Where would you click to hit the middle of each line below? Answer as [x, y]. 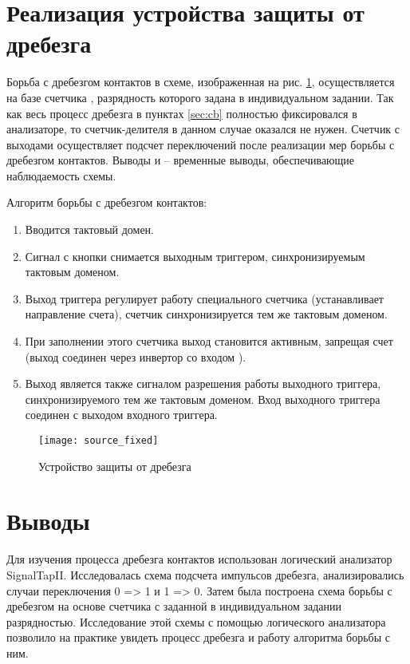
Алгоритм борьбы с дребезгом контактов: [107, 202]
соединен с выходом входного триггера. [121, 415]
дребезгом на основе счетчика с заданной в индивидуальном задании [174, 606]
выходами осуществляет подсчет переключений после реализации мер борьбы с [201, 144]
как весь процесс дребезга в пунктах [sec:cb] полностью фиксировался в [182, 113]
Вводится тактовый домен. [90, 229]
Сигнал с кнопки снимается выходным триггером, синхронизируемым [195, 256]
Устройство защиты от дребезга [115, 466]
